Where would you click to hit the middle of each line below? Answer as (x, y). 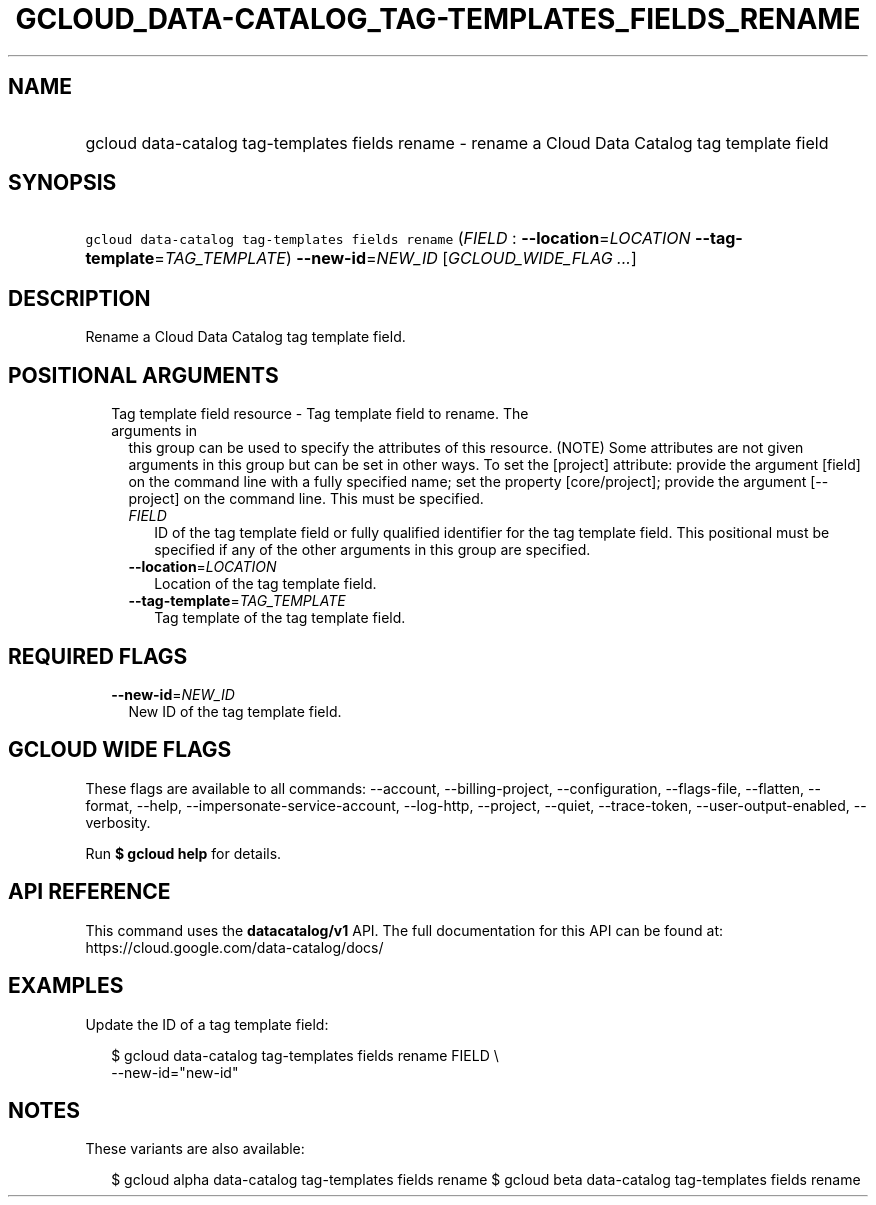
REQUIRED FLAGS (98, 656)
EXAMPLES (66, 986)
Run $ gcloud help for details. (183, 853)
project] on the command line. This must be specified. (306, 499)
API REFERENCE (89, 892)
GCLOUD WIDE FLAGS (120, 750)
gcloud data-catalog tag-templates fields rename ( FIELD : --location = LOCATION (388, 238)
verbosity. (118, 822)
